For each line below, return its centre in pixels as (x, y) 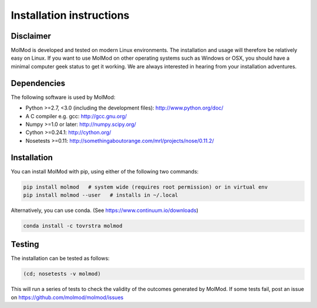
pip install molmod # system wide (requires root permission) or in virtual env (146, 187)
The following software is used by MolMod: (63, 97)
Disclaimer (31, 36)
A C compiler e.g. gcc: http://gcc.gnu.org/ (76, 116)
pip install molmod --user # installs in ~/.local (101, 195)
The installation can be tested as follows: (60, 258)
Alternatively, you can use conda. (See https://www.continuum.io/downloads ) (105, 210)
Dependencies (38, 83)
